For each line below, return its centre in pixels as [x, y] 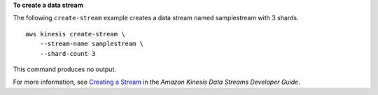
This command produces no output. [65, 69]
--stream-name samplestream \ [91, 44]
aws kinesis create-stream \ [75, 34]
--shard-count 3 [68, 53]
